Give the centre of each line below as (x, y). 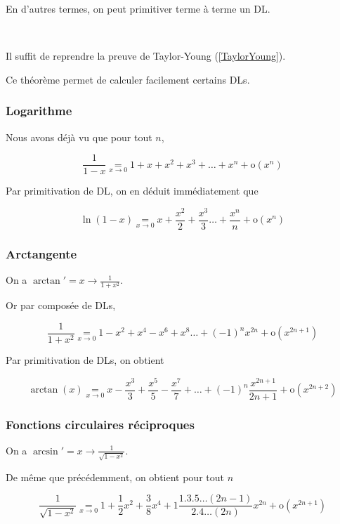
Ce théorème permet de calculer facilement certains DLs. (128, 79)
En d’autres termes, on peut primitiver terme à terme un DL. (138, 8)
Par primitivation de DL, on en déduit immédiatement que (132, 191)
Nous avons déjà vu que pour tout (79, 137)
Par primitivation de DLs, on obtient (85, 360)
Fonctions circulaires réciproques (100, 424)
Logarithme (39, 111)
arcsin (45, 451)
